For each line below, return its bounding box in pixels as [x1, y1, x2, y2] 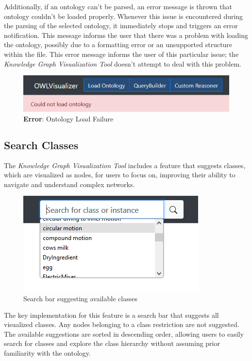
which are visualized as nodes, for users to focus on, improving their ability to [4, 170, 235, 180]
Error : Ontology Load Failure [23, 113, 114, 123]
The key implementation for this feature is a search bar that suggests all [4, 309, 219, 320]
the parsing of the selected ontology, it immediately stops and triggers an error [4, 20, 238, 31]
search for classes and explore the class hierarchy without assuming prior [4, 338, 220, 348]
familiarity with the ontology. [4, 347, 91, 358]
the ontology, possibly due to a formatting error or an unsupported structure [4, 39, 233, 50]
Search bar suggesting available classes [23, 293, 137, 303]
